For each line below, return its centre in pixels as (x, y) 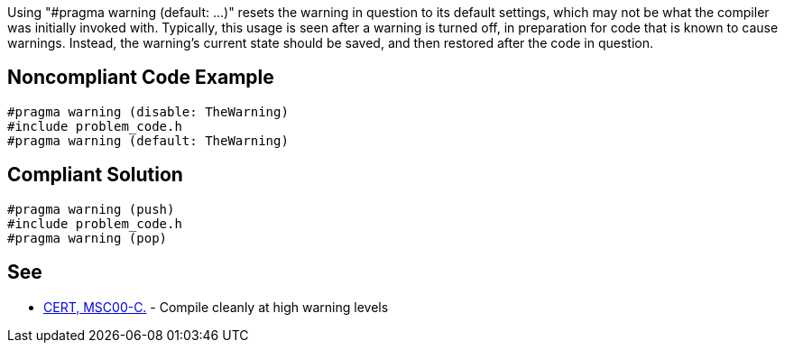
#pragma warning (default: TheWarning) (148, 140)
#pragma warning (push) (91, 209)
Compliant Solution (95, 175)
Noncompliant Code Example (141, 78)
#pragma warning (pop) (88, 238)
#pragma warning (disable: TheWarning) (148, 111)
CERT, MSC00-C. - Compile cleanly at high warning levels (216, 307)
